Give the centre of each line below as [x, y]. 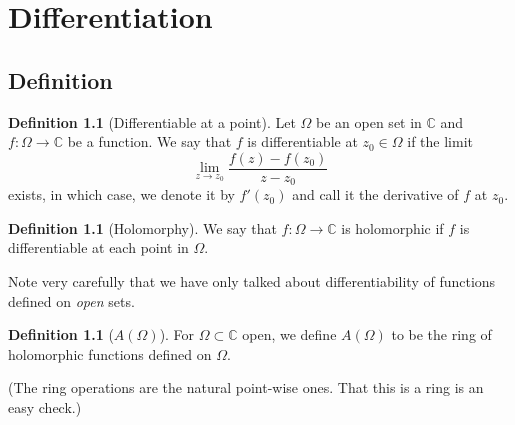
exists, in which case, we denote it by [121, 194]
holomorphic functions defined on [110, 353]
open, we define [289, 334]
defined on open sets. [71, 300]
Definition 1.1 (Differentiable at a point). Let [152, 121]
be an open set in [369, 121]
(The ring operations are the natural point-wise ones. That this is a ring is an [246, 387]
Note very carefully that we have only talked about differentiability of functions [252, 281]
